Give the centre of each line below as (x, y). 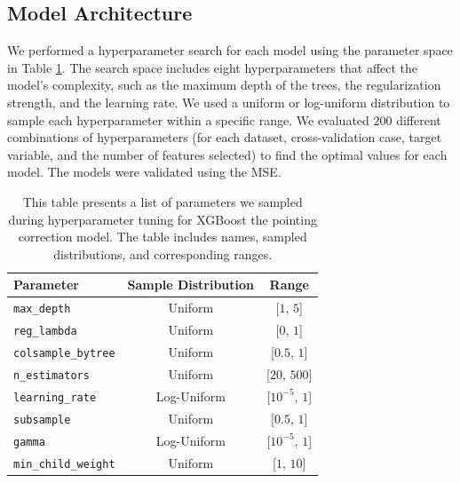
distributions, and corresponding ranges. (163, 253)
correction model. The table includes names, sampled (163, 237)
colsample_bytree (64, 353)
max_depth (42, 309)
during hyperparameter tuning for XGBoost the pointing (163, 219)
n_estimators (52, 375)
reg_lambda (45, 332)
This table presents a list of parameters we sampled (163, 201)
